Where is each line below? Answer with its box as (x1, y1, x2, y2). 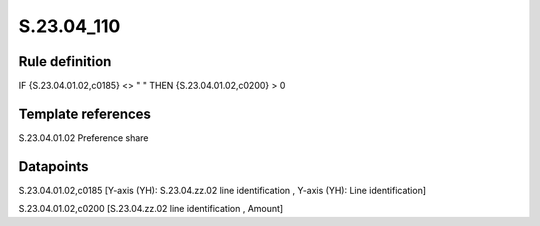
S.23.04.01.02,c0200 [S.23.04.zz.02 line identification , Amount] (18, 203, 284, 215)
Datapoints (18, 158, 89, 175)
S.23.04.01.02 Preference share (18, 131, 149, 144)
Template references (18, 105, 152, 122)
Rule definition (18, 53, 112, 70)
